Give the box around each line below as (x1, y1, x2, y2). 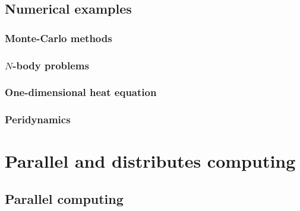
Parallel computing (5, 189, 124, 207)
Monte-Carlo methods (5, 30, 112, 45)
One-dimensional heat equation (5, 85, 157, 100)
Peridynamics (5, 112, 71, 127)
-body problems (12, 57, 89, 72)
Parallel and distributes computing (5, 149, 296, 173)
